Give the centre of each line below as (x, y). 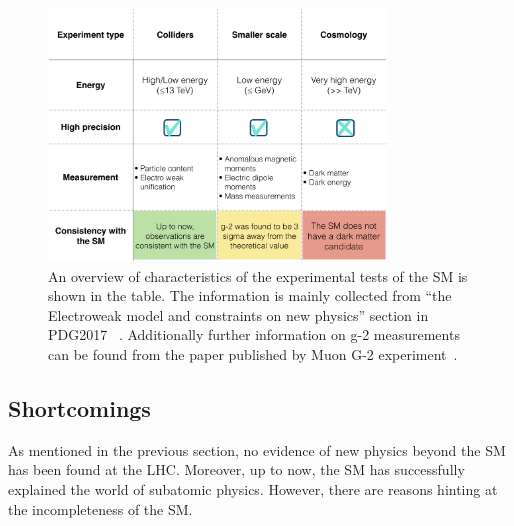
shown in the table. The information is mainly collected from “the (250, 295)
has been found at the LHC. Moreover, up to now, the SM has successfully (236, 469)
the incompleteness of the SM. (100, 508)
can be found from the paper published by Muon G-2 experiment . (253, 354)
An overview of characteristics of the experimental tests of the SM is (258, 275)
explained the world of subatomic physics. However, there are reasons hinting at (253, 489)
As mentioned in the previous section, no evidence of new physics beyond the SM (257, 449)
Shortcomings (79, 408)
